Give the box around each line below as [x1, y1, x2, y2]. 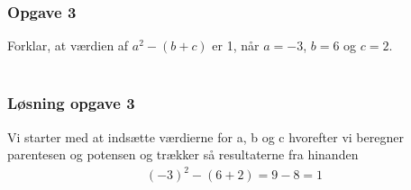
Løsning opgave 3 [7, 92, 135, 114]
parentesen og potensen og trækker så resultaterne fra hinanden [7, 145, 359, 164]
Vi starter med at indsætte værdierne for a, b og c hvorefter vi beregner [7, 127, 404, 146]
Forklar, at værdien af [7, 36, 129, 55]
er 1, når [212, 36, 260, 55]
